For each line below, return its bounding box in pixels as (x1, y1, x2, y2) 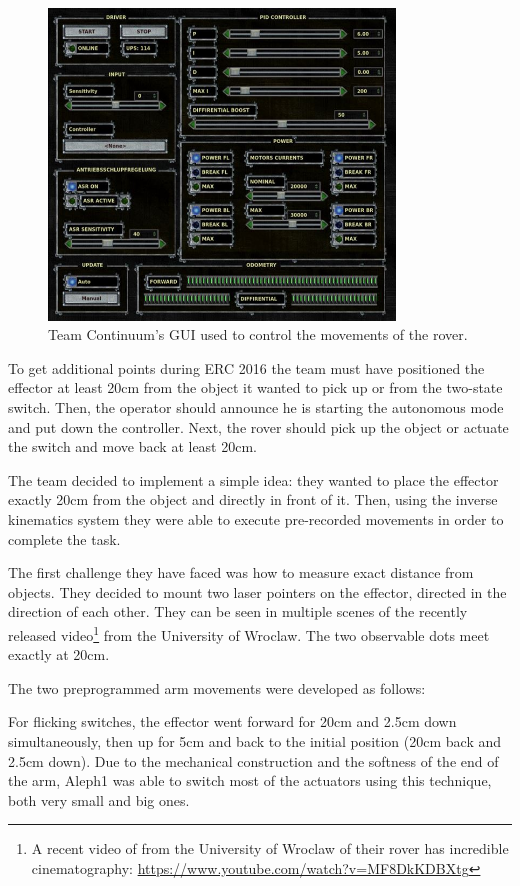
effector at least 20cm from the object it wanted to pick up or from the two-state (8, 377, 503, 398)
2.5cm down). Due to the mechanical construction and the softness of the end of (8, 750, 499, 771)
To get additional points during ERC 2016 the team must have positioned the (8, 357, 485, 378)
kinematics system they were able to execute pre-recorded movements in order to (8, 509, 504, 530)
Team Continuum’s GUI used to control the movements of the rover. (48, 324, 468, 345)
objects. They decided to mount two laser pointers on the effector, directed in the (8, 581, 507, 602)
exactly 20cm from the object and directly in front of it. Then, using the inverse (8, 489, 498, 510)
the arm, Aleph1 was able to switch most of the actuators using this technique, (8, 770, 492, 791)
